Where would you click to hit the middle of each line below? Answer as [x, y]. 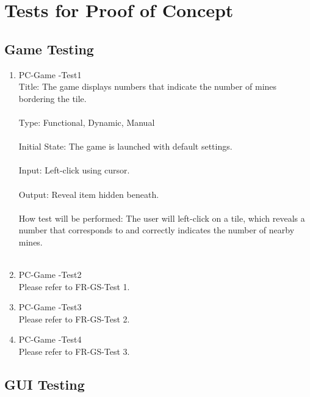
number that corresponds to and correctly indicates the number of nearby [157, 230]
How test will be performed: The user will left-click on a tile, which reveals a [162, 218]
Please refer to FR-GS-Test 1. [74, 286]
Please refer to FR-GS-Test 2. [74, 319]
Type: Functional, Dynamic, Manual [87, 122]
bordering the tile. [52, 98]
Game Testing [49, 49]
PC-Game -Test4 [50, 339]
